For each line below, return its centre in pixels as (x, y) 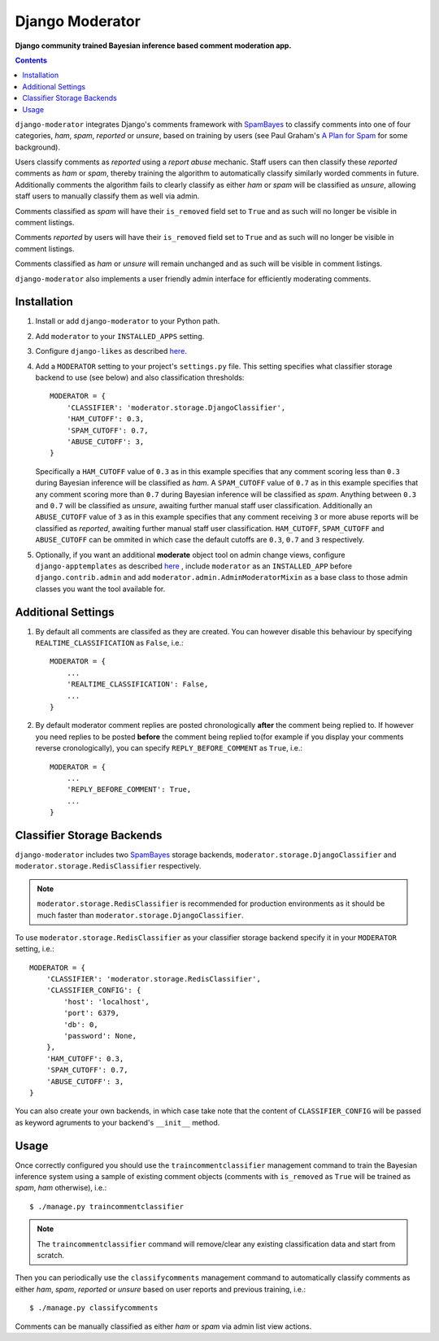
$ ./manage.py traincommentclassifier (107, 1206)
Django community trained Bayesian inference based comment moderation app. (153, 46)
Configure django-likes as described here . (111, 351)
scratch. (51, 1256)
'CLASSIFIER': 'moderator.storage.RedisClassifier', (154, 979)
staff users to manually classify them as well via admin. (107, 196)
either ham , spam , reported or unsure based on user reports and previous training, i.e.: (161, 1289)
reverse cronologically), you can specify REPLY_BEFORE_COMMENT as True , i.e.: (169, 748)
